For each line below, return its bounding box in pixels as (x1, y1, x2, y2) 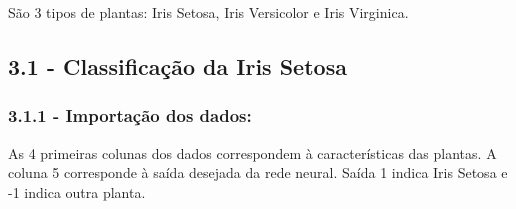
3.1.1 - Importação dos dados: (8, 103, 252, 128)
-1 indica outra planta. (8, 181, 146, 202)
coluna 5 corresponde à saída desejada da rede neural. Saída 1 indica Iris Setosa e (8, 162, 508, 183)
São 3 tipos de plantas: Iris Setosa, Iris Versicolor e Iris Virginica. (8, 2, 409, 22)
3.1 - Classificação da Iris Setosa (8, 50, 347, 81)
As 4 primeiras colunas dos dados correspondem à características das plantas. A (8, 142, 497, 163)
